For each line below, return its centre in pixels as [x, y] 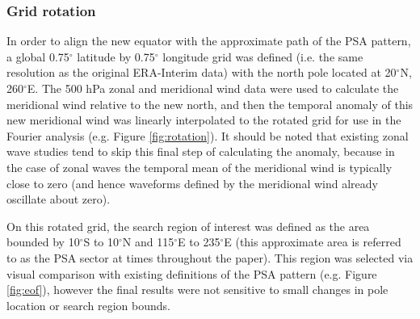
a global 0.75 [38, 56]
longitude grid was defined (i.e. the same [263, 56]
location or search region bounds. [88, 305]
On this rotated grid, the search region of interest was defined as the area [188, 226]
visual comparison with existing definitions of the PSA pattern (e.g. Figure [192, 273]
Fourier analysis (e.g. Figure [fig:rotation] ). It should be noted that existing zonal [208, 135]
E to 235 [199, 242]
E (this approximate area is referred [313, 242]
